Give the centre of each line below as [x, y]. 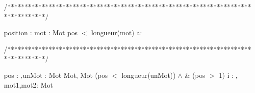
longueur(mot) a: [116, 33]
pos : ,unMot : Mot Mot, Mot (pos [56, 75]
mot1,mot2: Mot [28, 84]
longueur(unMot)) [148, 75]
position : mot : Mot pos [41, 33]
